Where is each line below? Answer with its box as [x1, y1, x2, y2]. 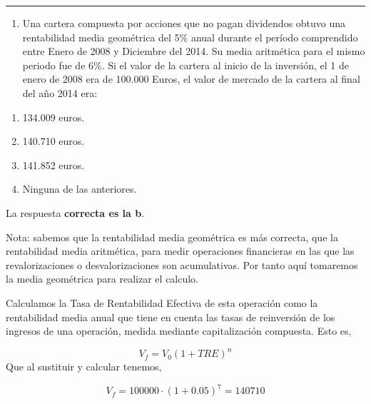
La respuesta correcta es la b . [6, 205, 145, 220]
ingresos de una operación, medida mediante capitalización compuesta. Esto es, [6, 323, 352, 338]
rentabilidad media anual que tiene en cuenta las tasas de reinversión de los [6, 309, 335, 324]
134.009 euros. [22, 109, 85, 124]
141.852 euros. [22, 157, 85, 172]
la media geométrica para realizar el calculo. [6, 271, 199, 286]
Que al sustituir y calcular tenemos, [6, 359, 162, 374]
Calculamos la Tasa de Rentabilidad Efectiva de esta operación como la [6, 295, 318, 310]
